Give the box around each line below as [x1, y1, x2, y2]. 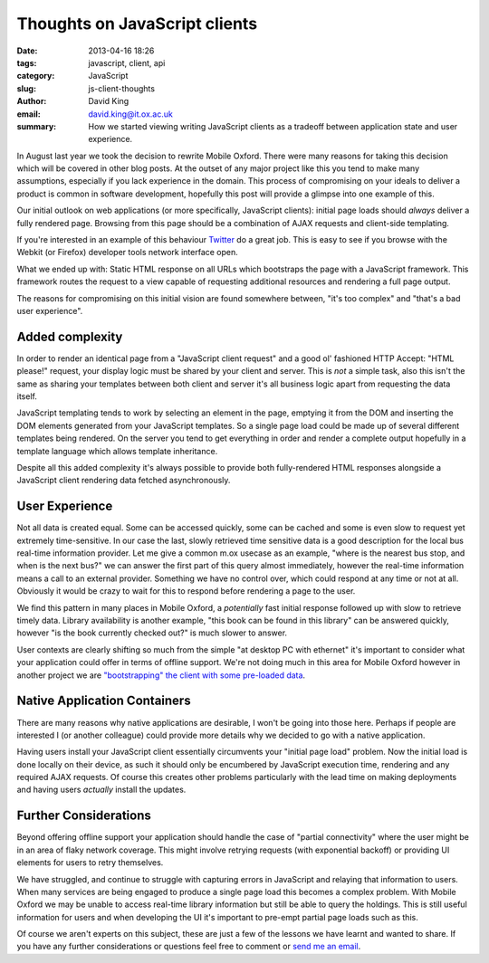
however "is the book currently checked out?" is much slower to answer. [16, 627, 288, 638]
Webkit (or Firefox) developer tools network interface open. [16, 247, 239, 258]
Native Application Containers [16, 693, 191, 709]
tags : [16, 57, 37, 68]
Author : [16, 96, 47, 107]
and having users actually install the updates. [16, 784, 187, 796]
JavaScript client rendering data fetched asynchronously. [16, 475, 231, 486]
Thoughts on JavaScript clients [16, 14, 258, 33]
